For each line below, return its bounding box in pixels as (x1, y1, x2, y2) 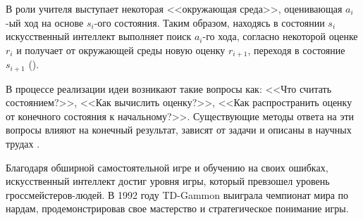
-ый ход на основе (6, 15, 84, 30)
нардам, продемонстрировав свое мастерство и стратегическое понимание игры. (6, 201, 349, 216)
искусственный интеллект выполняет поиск (6, 29, 192, 44)
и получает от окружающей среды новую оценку (16, 42, 226, 57)
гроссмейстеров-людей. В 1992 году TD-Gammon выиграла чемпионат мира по (6, 187, 349, 202)
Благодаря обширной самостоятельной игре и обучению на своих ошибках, (6, 160, 328, 174)
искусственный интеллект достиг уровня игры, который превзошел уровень (6, 174, 330, 188)
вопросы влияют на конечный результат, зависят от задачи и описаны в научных (6, 122, 352, 137)
